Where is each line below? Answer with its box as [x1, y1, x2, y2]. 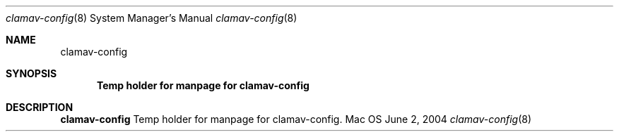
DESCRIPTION [6, 101, 73, 113]
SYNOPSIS [6, 67, 57, 79]
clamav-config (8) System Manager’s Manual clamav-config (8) [6, 12, 297, 24]
